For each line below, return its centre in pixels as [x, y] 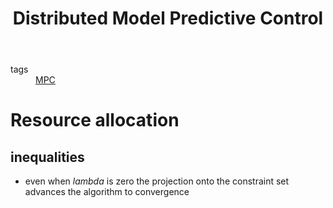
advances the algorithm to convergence [107, 192]
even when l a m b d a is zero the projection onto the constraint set [157, 181]
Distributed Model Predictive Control [168, 18]
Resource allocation [95, 120]
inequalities [47, 157]
